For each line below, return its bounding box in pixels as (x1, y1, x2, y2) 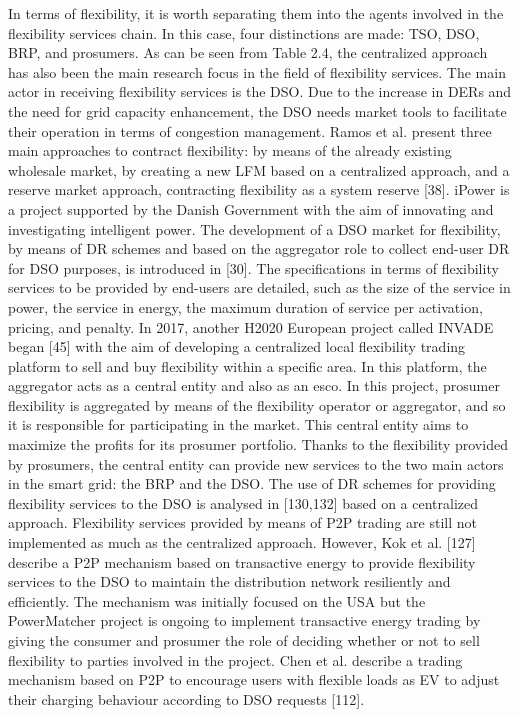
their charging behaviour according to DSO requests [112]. (8, 688, 365, 709)
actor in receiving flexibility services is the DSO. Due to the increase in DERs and (8, 81, 512, 102)
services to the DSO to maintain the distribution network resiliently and (8, 571, 451, 592)
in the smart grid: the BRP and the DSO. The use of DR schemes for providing (8, 473, 496, 494)
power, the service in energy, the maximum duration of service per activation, (8, 296, 483, 317)
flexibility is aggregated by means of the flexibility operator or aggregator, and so (8, 394, 506, 415)
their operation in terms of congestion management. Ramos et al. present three (8, 120, 492, 141)
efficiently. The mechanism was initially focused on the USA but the (8, 590, 426, 611)
